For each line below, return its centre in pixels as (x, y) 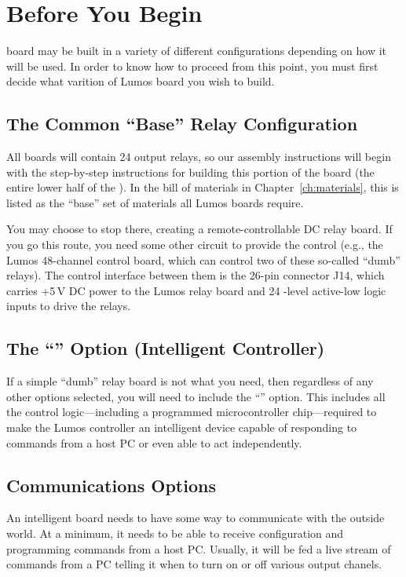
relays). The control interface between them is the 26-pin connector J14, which (196, 275)
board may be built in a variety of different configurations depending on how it (197, 51)
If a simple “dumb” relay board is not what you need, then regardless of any (190, 381)
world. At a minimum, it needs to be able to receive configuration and (175, 533)
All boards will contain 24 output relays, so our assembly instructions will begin (199, 157)
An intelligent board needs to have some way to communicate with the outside (196, 518)
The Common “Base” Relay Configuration (182, 124)
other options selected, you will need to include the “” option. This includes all (196, 396)
